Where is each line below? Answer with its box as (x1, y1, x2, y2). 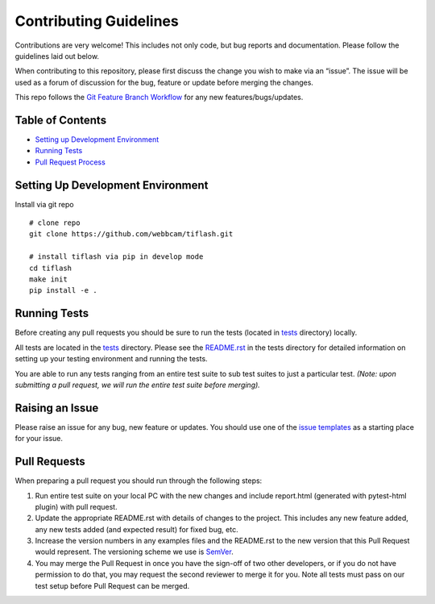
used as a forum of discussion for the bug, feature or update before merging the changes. (14, 77, 314, 87)
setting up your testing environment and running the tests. (14, 354, 209, 364)
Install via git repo (14, 199, 74, 209)
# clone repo (29, 219, 81, 227)
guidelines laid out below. (14, 51, 100, 60)
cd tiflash (29, 263, 72, 273)
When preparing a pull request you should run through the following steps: (14, 476, 263, 485)
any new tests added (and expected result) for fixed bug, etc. (35, 524, 238, 534)
